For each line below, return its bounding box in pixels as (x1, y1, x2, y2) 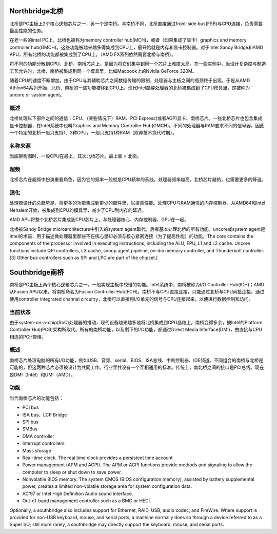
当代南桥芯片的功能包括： (9, 395, 64, 401)
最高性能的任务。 (9, 27, 46, 33)
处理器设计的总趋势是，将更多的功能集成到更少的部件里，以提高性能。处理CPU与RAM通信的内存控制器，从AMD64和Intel (9, 200, 266, 206)
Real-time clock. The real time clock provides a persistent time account (22, 454, 173, 461)
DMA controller (22, 433, 55, 439)
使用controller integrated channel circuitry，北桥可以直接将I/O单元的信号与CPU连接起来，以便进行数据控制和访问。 (9, 295, 253, 302)
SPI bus (22, 419, 38, 425)
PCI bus (22, 404, 39, 410)
